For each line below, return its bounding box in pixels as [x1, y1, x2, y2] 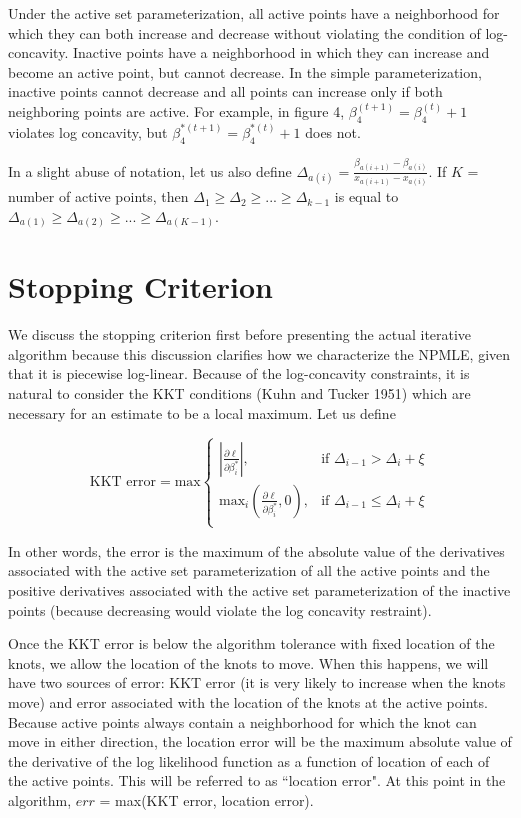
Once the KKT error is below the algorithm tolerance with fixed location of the [8, 633, 495, 654]
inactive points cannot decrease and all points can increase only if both [8, 81, 443, 102]
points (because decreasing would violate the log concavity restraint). [8, 599, 432, 620]
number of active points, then [8, 186, 189, 207]
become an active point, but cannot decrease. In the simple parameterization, [8, 61, 482, 82]
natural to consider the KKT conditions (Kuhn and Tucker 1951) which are [8, 383, 471, 404]
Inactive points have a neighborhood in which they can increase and [72, 42, 490, 63]
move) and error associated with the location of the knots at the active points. [8, 691, 488, 712]
